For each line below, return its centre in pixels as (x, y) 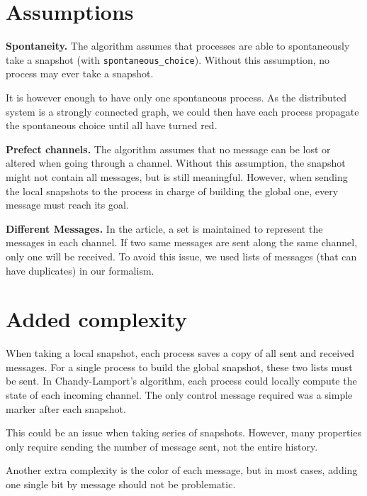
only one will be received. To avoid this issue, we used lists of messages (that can (181, 256)
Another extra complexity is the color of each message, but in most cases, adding (182, 470)
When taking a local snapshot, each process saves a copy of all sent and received (180, 353)
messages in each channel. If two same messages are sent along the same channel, (182, 242)
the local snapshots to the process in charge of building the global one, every (172, 191)
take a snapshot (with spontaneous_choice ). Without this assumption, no (168, 59)
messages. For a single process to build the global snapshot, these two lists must (179, 367)
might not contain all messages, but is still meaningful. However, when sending (177, 176)
